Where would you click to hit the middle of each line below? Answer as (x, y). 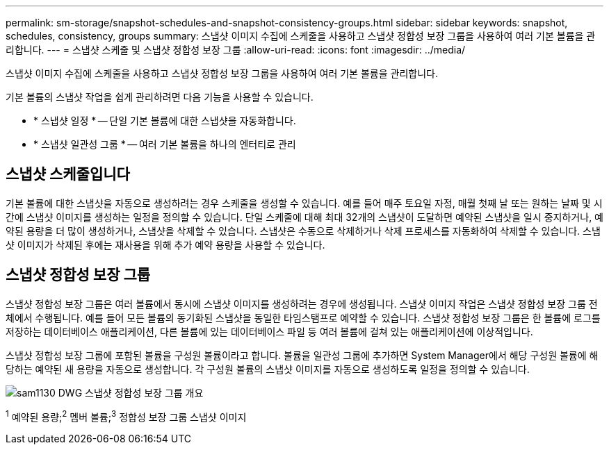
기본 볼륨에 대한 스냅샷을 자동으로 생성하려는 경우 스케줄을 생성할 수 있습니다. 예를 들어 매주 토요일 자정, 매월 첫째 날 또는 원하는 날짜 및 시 (304, 203)
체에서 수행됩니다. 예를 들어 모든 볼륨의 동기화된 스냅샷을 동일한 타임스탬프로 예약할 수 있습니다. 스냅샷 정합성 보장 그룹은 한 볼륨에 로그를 (303, 317)
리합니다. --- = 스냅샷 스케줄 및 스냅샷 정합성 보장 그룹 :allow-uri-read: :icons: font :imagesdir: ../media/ (236, 50)
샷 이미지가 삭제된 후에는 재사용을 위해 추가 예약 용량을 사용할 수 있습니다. (165, 244)
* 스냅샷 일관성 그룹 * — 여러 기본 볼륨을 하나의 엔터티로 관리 (165, 144)
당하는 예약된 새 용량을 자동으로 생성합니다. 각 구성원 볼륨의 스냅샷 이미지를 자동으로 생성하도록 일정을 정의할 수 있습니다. (268, 369)
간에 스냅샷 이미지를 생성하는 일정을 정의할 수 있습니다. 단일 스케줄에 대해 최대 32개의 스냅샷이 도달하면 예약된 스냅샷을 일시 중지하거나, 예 (304, 217)
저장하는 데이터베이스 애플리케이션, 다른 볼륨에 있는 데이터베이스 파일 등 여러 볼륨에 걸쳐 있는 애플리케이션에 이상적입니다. (269, 331)
